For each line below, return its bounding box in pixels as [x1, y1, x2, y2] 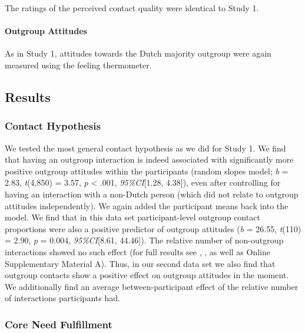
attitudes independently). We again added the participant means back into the [5, 199, 289, 212]
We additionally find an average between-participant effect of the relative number [5, 280, 299, 292]
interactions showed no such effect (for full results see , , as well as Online [5, 245, 270, 258]
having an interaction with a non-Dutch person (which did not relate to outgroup [5, 187, 299, 200]
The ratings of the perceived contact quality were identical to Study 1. [5, 2, 259, 14]
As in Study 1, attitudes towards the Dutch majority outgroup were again [5, 47, 271, 60]
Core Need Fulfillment [5, 316, 112, 331]
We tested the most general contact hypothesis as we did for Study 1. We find [5, 141, 286, 154]
